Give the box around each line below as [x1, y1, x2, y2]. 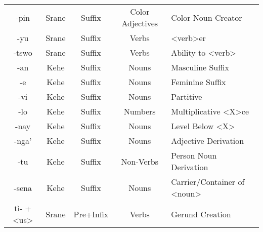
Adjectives [121, 17, 158, 29]
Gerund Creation [171, 208, 231, 220]
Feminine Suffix [171, 76, 226, 88]
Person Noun [171, 149, 217, 161]
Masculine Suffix [171, 61, 230, 73]
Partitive [171, 91, 202, 102]
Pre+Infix [73, 208, 109, 220]
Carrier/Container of [171, 176, 245, 187]
